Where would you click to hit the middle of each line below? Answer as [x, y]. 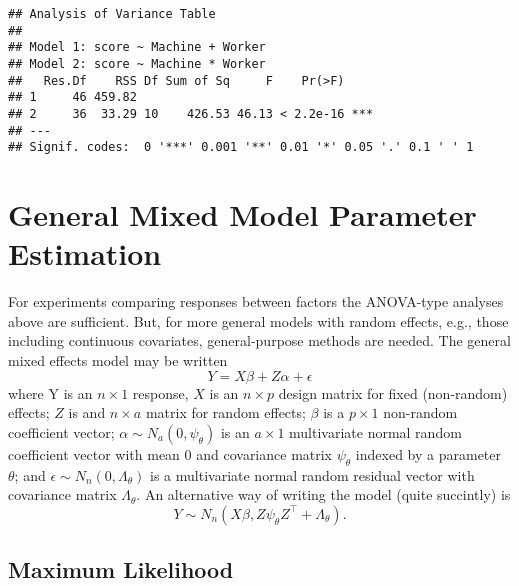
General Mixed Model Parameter [242, 214]
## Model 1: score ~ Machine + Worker [137, 47]
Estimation [85, 253]
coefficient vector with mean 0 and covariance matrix [170, 453]
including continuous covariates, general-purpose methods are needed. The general [259, 340]
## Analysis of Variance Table [112, 14]
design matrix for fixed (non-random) [393, 392]
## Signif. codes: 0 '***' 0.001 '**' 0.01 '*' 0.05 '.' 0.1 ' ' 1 [241, 147]
